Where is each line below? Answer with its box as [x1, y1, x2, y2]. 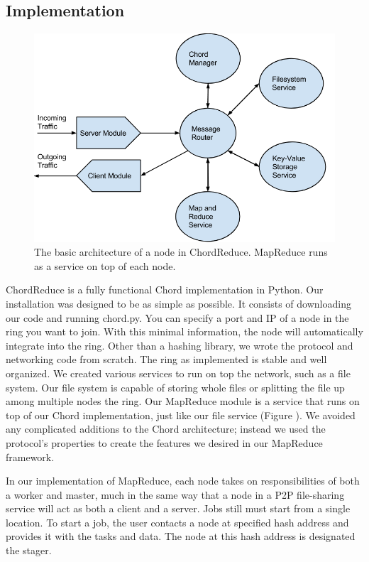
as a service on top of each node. [34, 258, 176, 273]
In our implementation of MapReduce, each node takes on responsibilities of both [6, 473, 360, 488]
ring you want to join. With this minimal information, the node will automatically [6, 324, 363, 339]
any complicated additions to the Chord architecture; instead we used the [6, 421, 326, 436]
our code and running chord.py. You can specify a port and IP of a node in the [6, 310, 349, 325]
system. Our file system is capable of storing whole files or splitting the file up [6, 379, 345, 394]
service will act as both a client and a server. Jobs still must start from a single [6, 501, 351, 516]
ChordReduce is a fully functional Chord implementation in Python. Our [6, 282, 324, 297]
